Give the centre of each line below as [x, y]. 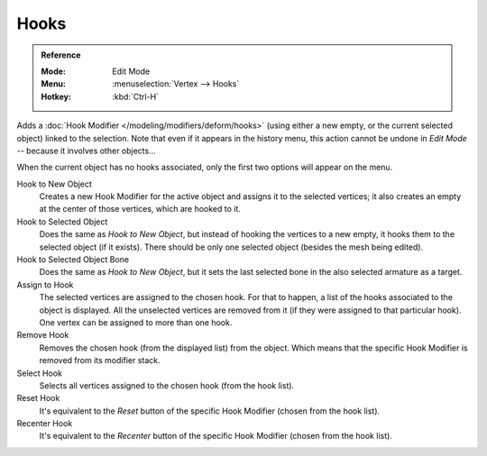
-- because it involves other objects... [87, 150]
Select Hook [40, 373]
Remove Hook [43, 335]
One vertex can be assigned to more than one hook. [136, 322]
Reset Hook [38, 398]
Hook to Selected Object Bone [73, 260]
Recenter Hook [45, 424]
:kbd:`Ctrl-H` [136, 96]
